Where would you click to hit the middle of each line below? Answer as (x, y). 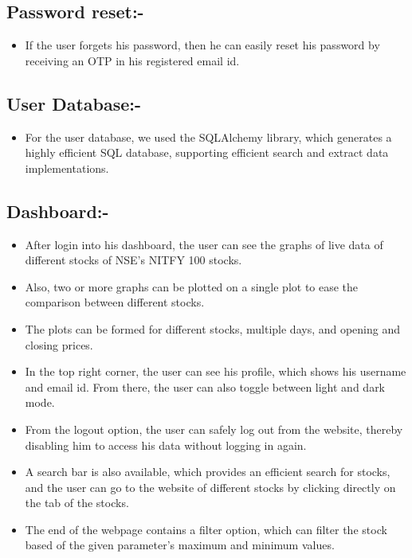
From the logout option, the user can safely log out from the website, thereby (214, 429)
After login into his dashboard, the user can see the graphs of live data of (204, 244)
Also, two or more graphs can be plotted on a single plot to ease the (192, 286)
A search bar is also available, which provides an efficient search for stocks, (208, 472)
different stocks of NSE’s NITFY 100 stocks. (133, 260)
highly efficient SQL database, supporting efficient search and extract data (207, 152)
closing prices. (59, 344)
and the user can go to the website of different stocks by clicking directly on (210, 487)
